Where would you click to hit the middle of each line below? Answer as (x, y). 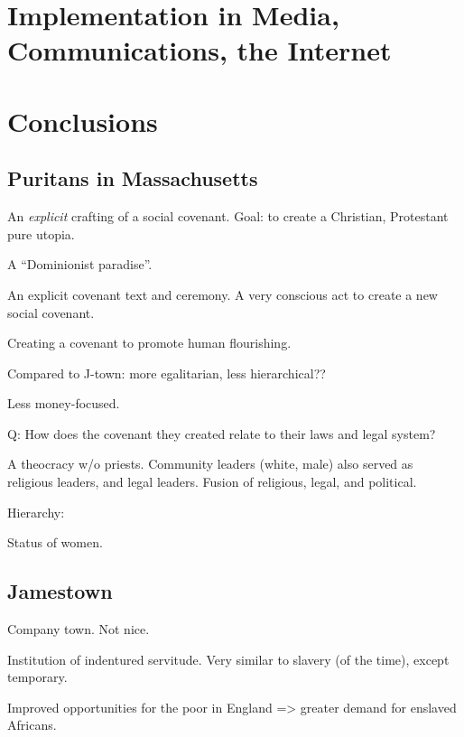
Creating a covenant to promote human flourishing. (149, 343)
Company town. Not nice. (79, 629)
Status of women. (55, 542)
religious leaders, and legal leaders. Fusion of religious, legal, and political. (212, 482)
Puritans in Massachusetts (133, 178)
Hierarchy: (36, 512)
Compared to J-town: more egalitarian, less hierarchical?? (167, 373)
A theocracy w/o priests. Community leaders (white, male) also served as (210, 464)
